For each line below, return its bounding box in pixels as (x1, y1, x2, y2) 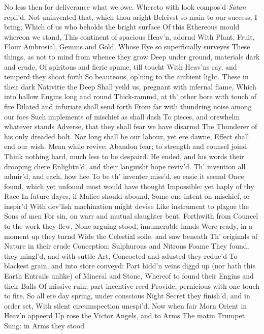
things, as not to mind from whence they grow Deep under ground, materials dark (4, 51, 260, 62)
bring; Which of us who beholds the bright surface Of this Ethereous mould (4, 21, 240, 32)
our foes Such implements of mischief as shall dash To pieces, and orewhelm (4, 111, 240, 122)
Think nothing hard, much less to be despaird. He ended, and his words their (4, 150, 244, 161)
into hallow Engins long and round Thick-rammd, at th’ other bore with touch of (4, 91, 257, 102)
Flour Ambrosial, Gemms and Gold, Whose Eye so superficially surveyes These (4, 41, 250, 52)
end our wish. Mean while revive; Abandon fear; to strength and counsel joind (4, 141, 247, 151)
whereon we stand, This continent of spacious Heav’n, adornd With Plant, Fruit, (4, 31, 255, 42)
